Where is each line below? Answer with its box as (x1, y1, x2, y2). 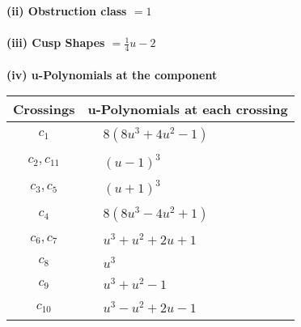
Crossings (13, 100, 75, 119)
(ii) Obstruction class (6, 2, 127, 19)
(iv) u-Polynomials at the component (6, 66, 218, 83)
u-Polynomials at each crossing (87, 100, 288, 119)
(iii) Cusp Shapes (6, 34, 105, 51)
